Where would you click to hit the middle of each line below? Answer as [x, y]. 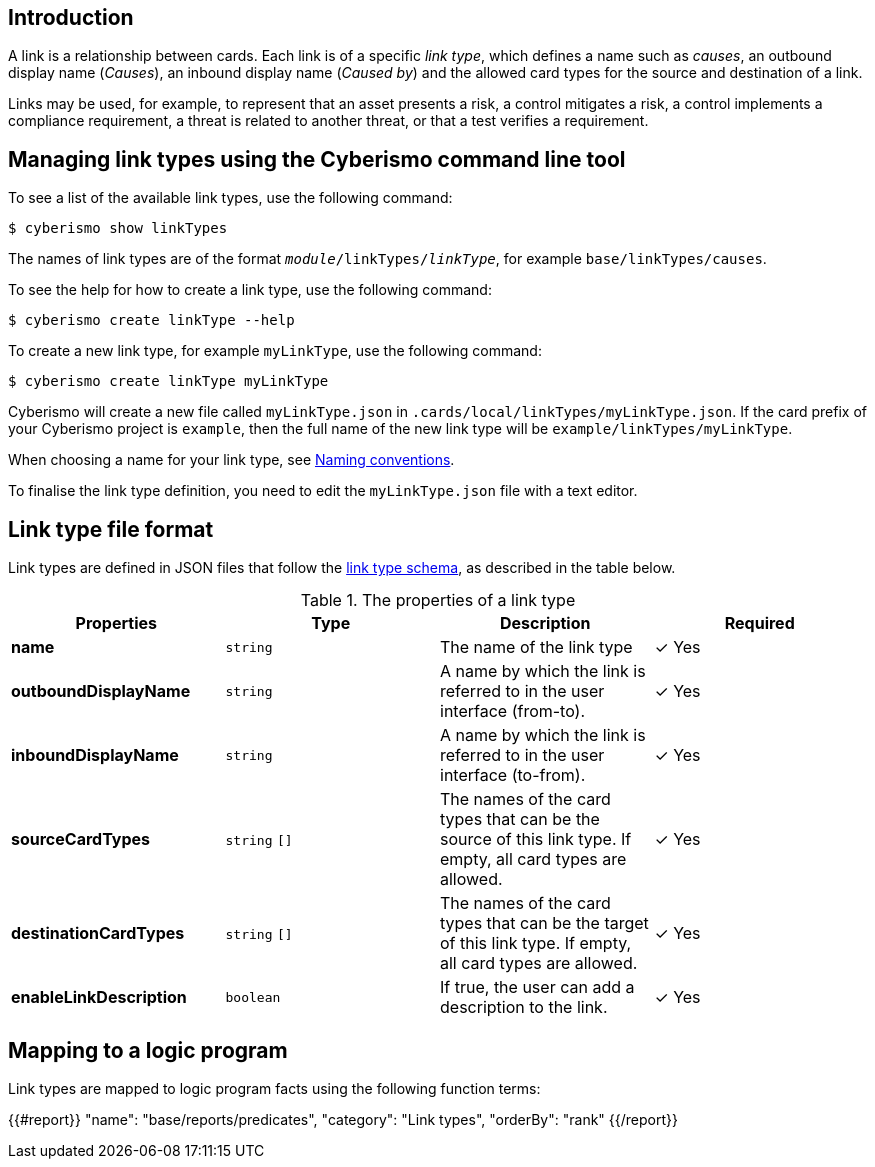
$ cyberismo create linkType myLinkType [168, 381]
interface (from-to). [513, 711]
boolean [253, 997]
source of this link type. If [536, 839]
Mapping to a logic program [148, 1050]
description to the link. [524, 1007]
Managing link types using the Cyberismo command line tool [317, 159]
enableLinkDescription [99, 997]
